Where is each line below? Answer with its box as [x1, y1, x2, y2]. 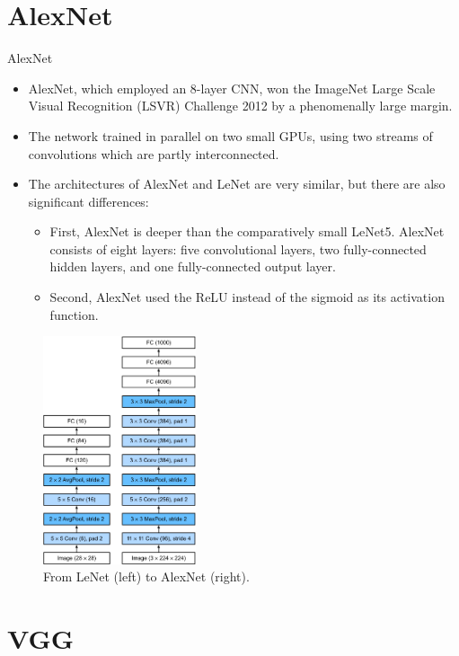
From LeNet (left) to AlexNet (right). [43, 567, 250, 586]
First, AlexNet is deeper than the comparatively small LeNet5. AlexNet [49, 222, 445, 241]
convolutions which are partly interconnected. [28, 144, 279, 163]
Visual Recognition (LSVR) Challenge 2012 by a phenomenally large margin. [28, 96, 453, 115]
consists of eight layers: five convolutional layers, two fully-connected [49, 239, 427, 258]
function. [49, 305, 99, 324]
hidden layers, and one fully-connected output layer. [49, 257, 336, 276]
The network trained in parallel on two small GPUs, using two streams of [28, 126, 433, 145]
